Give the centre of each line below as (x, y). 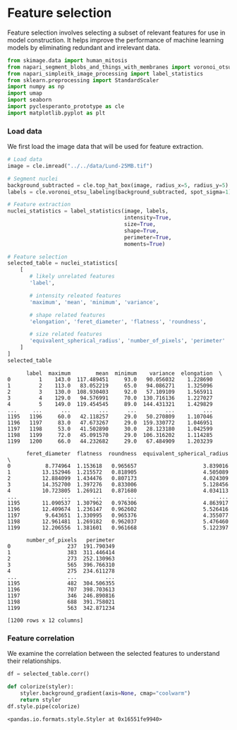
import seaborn (30, 100)
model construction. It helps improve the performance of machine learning (116, 40)
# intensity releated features (75, 295)
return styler (41, 700)
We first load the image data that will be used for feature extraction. (105, 147)
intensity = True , (148, 218)
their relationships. (34, 661)
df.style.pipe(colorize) (44, 706)
